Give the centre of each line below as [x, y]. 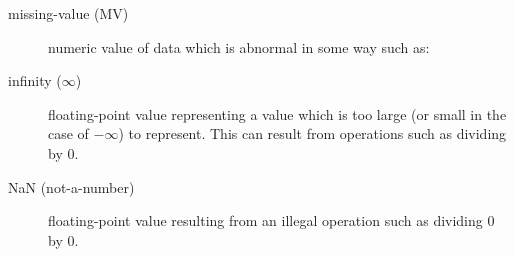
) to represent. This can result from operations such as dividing [312, 133]
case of [68, 133]
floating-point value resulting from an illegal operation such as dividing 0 [271, 220]
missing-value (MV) [68, 13]
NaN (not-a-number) [71, 186]
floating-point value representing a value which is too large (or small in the [277, 113]
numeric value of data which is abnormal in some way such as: [239, 46]
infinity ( [35, 80]
